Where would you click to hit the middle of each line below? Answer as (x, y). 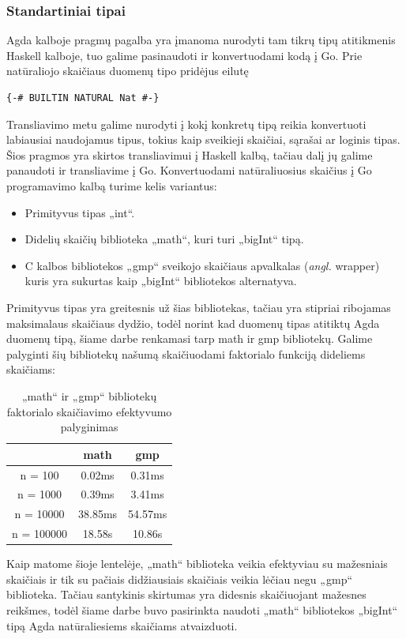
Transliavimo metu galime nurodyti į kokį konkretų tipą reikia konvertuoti (186, 124)
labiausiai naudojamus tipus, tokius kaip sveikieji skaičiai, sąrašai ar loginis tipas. (203, 139)
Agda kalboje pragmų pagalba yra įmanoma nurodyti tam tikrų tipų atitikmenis (201, 40)
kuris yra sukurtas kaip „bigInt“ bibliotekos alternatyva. (161, 281)
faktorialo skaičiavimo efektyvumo (89, 411)
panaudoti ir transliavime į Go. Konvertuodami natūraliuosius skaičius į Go (189, 170)
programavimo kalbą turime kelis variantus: (112, 185)
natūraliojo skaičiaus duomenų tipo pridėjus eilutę (128, 71)
